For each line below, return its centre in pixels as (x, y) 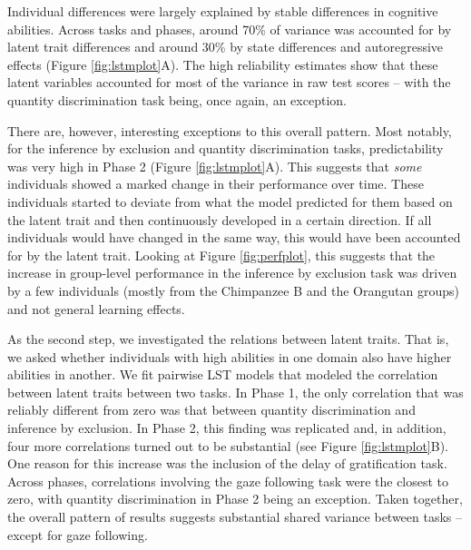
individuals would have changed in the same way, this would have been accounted (234, 237)
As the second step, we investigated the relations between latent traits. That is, (228, 339)
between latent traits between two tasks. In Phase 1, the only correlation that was (235, 392)
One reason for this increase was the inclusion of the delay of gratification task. (227, 463)
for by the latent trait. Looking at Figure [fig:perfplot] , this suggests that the (221, 255)
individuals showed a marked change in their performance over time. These (216, 184)
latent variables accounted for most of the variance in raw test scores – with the (229, 82)
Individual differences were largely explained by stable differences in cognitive (223, 11)
